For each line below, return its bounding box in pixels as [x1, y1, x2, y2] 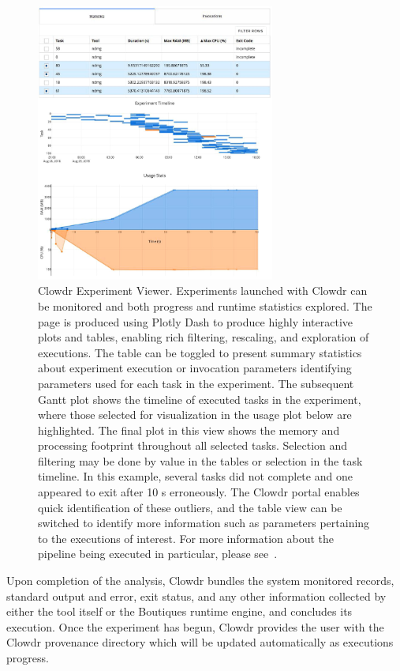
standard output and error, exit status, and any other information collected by [6, 587, 387, 604]
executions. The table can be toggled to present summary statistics [38, 344, 362, 360]
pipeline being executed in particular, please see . [38, 545, 278, 562]
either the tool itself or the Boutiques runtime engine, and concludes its [6, 603, 353, 620]
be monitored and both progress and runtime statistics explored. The [38, 297, 372, 314]
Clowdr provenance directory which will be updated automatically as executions [6, 634, 394, 650]
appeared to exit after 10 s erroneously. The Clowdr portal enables [38, 484, 360, 500]
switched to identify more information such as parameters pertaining [38, 515, 370, 531]
